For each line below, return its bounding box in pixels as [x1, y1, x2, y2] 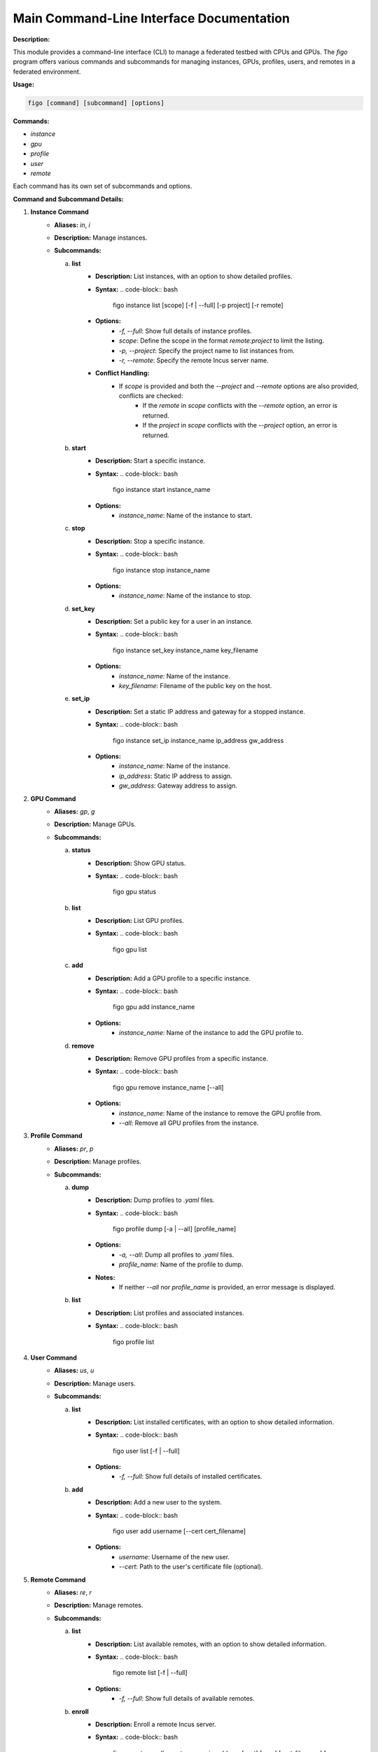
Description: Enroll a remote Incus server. [95, 1720, 216, 1728]
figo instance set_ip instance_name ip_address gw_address [113, 736, 284, 744]
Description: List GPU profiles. [95, 917, 185, 925]
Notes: [95, 1273, 115, 1282]
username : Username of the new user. [119, 1552, 230, 1561]
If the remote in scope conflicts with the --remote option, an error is [142, 402, 337, 410]
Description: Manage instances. [54, 233, 148, 242]
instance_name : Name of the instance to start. [119, 511, 253, 519]
